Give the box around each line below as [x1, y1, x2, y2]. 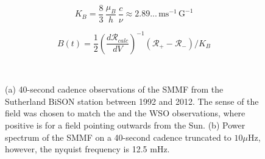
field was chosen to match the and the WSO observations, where [5, 107, 246, 119]
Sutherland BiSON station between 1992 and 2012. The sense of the [5, 94, 259, 107]
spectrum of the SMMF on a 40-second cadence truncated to [5, 130, 231, 143]
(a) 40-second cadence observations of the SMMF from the [5, 83, 224, 96]
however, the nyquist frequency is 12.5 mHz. [5, 143, 170, 155]
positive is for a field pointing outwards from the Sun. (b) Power [5, 118, 246, 131]
